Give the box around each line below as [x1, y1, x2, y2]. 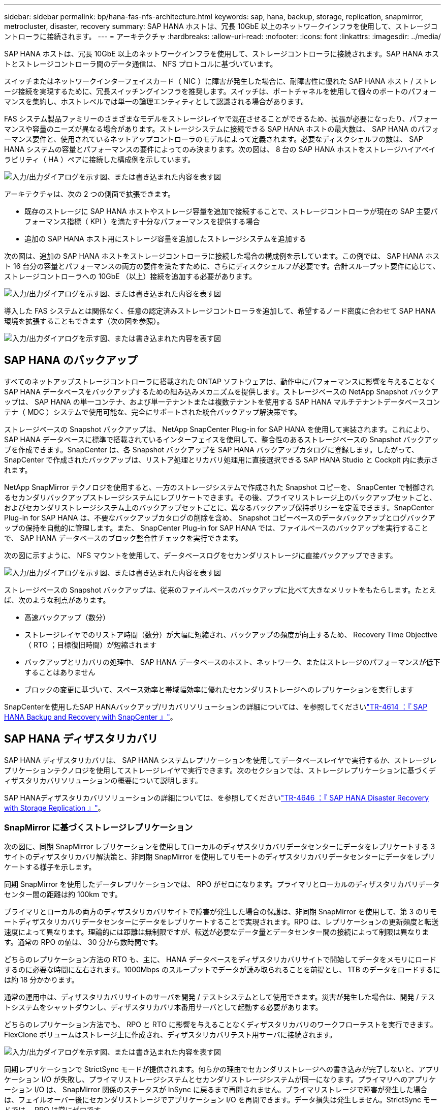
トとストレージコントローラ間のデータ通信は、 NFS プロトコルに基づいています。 [4, 59, 277, 68]
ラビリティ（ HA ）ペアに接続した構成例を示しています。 [4, 155, 195, 164]
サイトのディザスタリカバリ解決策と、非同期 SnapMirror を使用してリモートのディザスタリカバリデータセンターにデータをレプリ [4, 852, 435, 861]
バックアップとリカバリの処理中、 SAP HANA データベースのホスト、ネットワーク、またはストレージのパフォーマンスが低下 [24, 657, 440, 666]
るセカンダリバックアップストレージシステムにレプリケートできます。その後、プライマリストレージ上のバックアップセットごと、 [4, 492, 437, 502]
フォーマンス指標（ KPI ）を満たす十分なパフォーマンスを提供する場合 [24, 217, 260, 226]
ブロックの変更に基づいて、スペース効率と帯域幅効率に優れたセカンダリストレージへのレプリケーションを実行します [24, 685, 414, 694]
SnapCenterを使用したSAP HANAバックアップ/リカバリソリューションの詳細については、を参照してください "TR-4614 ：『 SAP [4, 702, 428, 711]
